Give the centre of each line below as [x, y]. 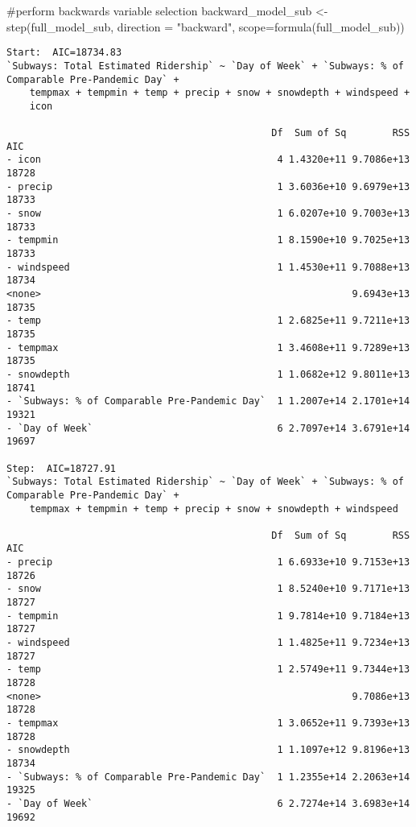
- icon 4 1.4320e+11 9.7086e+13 [208, 160]
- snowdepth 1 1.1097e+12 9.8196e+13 [208, 750]
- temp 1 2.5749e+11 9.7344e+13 [208, 670]
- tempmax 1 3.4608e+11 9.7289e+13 [208, 347]
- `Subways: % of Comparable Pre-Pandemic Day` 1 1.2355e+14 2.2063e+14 [208, 777]
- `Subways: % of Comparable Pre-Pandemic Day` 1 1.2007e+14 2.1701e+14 [208, 401]
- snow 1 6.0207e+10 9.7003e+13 [208, 214]
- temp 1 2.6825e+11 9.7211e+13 [208, 321]
